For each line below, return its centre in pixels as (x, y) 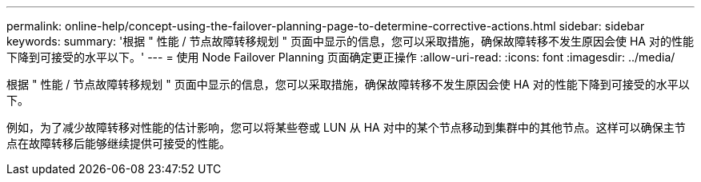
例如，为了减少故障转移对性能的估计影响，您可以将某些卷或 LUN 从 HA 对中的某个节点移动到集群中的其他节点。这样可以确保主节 (346, 127)
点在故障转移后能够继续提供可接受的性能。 (118, 143)
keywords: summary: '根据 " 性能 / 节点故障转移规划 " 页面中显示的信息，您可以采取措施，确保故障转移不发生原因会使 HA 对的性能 (350, 41)
